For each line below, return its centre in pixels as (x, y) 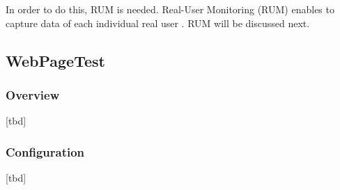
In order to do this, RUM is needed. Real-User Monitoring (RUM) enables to (170, 9)
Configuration (45, 151)
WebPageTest (55, 60)
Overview (33, 94)
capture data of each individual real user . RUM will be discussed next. (158, 23)
